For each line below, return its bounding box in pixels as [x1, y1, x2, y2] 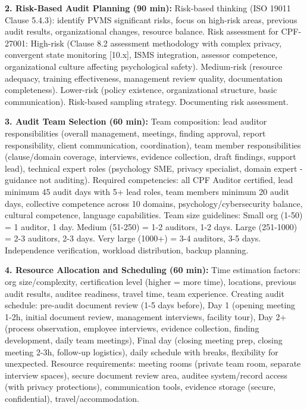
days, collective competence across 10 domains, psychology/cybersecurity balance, [5, 197, 303, 209]
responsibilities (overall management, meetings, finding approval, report [5, 126, 266, 139]
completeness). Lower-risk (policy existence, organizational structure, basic [5, 83, 277, 96]
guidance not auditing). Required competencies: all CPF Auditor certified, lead [5, 173, 293, 186]
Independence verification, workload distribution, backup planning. [5, 243, 249, 256]
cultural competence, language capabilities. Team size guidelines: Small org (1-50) [5, 209, 303, 221]
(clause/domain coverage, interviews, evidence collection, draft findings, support [5, 150, 296, 163]
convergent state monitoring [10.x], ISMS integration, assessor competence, [5, 48, 278, 61]
